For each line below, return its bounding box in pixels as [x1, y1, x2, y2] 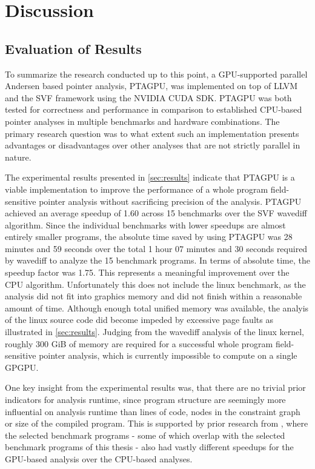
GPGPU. [5, 361, 39, 373]
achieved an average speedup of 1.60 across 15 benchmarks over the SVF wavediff [5, 207, 307, 219]
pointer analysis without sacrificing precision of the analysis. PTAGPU [39, 195, 302, 207]
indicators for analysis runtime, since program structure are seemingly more [5, 393, 286, 406]
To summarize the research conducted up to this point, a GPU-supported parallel [5, 67, 308, 80]
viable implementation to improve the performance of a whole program [5, 182, 268, 195]
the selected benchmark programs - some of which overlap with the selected [5, 428, 285, 441]
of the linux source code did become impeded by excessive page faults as [5, 313, 273, 326]
